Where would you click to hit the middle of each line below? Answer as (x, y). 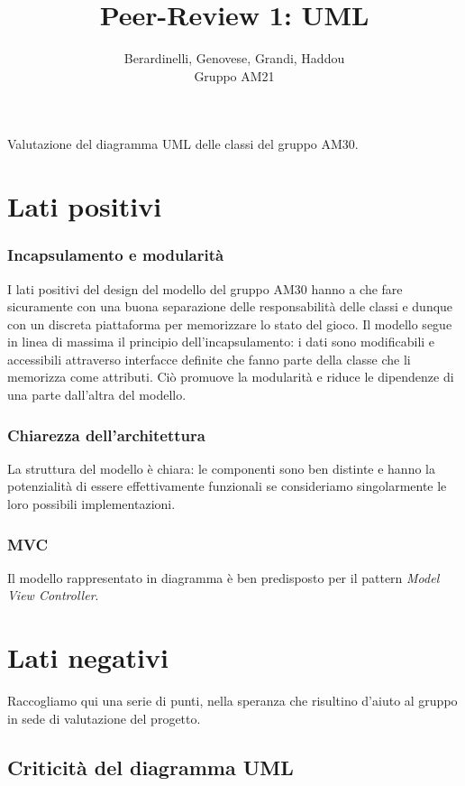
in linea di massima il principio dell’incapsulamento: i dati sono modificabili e (221, 342)
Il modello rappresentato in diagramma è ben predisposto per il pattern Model (223, 577)
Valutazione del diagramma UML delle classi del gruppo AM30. (183, 144)
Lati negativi (88, 657)
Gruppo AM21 (234, 75)
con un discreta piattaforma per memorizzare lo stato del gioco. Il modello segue (230, 324)
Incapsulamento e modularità (116, 255)
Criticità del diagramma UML (150, 767)
